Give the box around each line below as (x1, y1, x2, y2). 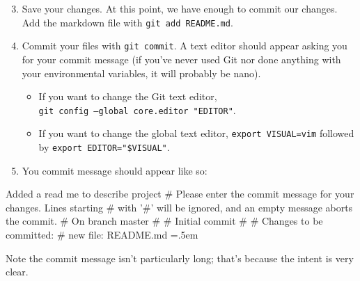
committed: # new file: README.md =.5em (6, 227, 198, 242)
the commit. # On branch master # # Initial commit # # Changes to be (6, 214, 323, 228)
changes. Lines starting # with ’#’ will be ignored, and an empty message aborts (6, 200, 353, 214)
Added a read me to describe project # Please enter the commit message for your (6, 186, 354, 201)
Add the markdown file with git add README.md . (22, 15, 233, 29)
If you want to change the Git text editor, (38, 89, 217, 104)
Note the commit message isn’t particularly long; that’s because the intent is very (6, 250, 354, 265)
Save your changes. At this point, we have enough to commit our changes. (22, 1, 338, 15)
